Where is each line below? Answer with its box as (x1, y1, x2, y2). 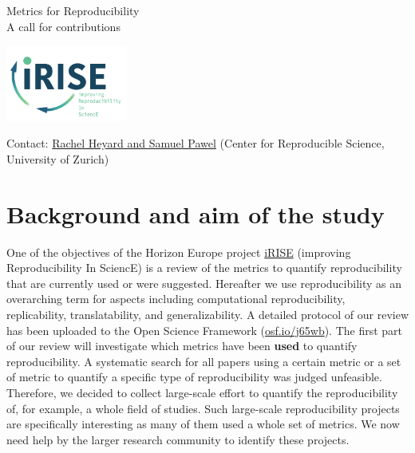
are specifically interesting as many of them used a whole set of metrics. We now (6, 416, 400, 432)
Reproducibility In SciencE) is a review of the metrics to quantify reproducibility (6, 259, 402, 276)
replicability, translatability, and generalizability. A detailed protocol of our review (6, 305, 409, 322)
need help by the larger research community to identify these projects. (6, 431, 350, 447)
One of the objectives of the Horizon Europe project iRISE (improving (6, 243, 351, 260)
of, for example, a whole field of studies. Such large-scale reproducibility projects (6, 400, 400, 416)
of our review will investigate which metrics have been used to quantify (6, 337, 358, 354)
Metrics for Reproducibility (6, 2, 140, 18)
